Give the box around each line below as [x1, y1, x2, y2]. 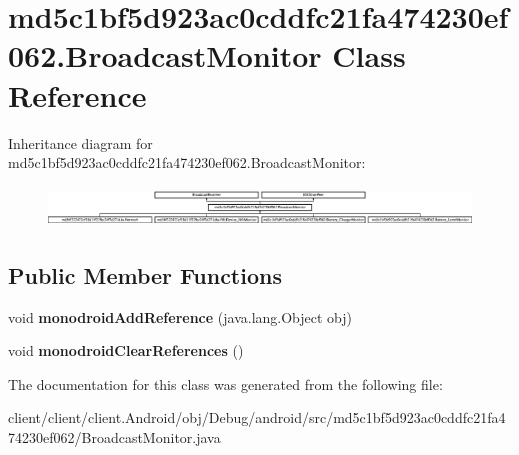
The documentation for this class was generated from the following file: [8, 373, 443, 394]
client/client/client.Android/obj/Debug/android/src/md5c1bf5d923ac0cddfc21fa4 [8, 407, 506, 428]
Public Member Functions [8, 259, 282, 290]
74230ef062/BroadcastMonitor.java [8, 426, 221, 447]
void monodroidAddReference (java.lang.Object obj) [8, 306, 353, 327]
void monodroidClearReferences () [8, 340, 244, 361]
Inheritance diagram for [8, 132, 153, 153]
